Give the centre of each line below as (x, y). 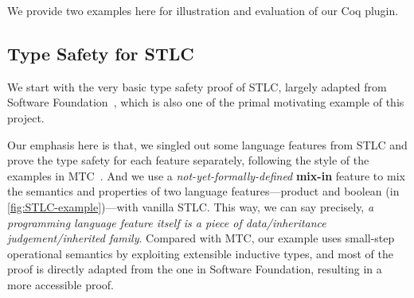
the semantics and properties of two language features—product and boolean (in (203, 191)
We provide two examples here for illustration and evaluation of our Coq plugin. (203, 10)
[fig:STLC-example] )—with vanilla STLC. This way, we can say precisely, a (191, 206)
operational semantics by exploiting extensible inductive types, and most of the (200, 253)
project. (26, 117)
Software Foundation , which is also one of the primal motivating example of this (206, 102)
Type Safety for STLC (101, 53)
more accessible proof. (61, 284)
